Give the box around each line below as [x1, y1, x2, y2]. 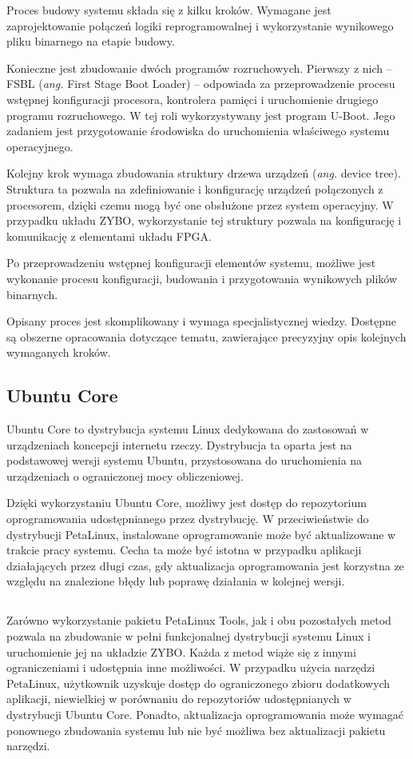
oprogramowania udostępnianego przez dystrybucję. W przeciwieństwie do [6, 510, 369, 527]
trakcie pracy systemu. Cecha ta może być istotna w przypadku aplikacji [6, 541, 362, 558]
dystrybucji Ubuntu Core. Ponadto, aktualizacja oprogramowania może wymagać [6, 705, 404, 722]
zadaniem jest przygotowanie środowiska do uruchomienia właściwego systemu [6, 122, 390, 139]
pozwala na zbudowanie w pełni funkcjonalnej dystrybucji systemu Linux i [6, 628, 371, 644]
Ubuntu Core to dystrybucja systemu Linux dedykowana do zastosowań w [6, 421, 369, 437]
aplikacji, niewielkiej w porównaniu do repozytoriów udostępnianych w [6, 690, 351, 707]
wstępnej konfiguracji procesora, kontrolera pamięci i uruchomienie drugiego [6, 90, 379, 107]
